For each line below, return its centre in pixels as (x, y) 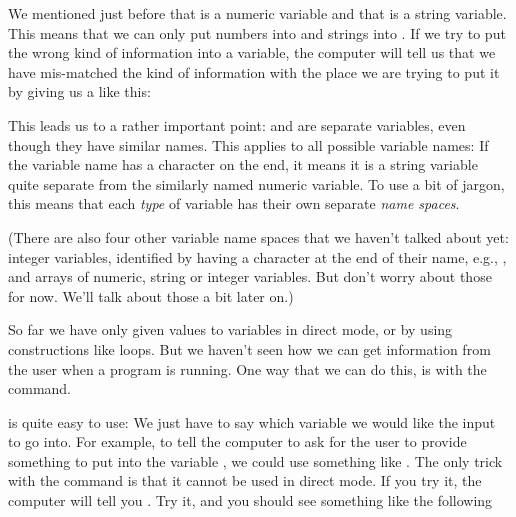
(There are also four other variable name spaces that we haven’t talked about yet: (258, 236)
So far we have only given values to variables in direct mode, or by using (230, 329)
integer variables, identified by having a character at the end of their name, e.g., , (257, 256)
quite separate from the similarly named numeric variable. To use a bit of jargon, (256, 183)
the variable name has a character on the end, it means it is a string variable (243, 164)
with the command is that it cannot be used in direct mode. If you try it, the (245, 480)
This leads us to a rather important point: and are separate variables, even (237, 124)
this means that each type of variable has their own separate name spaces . (234, 203)
